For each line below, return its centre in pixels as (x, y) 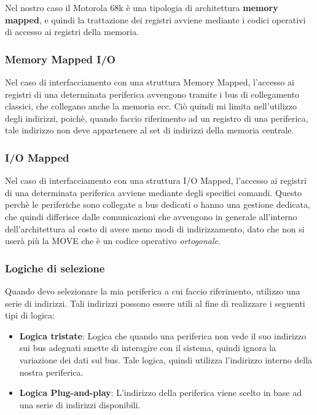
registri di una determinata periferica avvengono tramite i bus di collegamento (152, 94)
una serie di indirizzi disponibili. (80, 404)
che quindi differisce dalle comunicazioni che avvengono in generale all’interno (151, 216)
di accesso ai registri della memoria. (72, 32)
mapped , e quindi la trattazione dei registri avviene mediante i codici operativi (155, 19)
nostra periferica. (51, 372)
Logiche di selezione (55, 268)
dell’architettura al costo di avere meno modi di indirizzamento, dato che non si (155, 228)
